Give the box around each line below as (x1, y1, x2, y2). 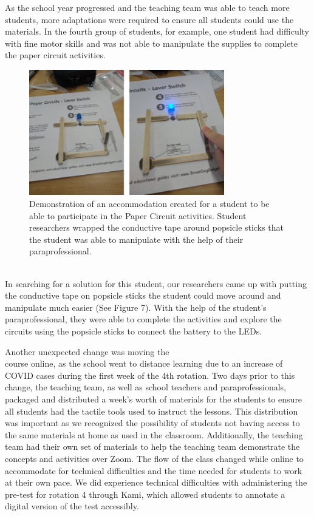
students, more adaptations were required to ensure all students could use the (5, 13, 294, 25)
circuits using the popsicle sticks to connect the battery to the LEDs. (5, 325, 262, 338)
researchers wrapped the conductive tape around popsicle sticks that (29, 221, 284, 234)
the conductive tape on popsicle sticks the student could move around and (5, 289, 281, 302)
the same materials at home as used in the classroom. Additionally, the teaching (5, 428, 303, 441)
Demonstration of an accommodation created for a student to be (29, 197, 270, 210)
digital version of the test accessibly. (5, 500, 139, 512)
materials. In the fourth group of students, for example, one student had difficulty (5, 25, 310, 38)
